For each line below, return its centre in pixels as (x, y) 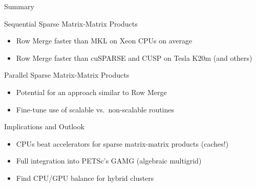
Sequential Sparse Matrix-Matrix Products (71, 23)
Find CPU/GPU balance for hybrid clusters (85, 178)
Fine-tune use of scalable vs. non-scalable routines (95, 109)
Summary (19, 6)
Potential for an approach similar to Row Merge (91, 92)
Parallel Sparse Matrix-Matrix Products (67, 75)
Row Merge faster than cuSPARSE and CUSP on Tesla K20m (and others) (134, 57)
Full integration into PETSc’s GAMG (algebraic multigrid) (109, 161)
